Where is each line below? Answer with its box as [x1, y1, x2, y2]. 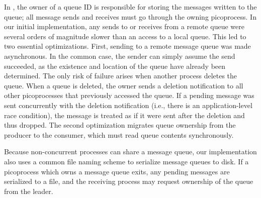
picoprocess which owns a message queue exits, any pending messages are [4, 166, 230, 176]
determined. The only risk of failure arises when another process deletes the [4, 70, 237, 81]
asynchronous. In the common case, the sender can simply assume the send [4, 50, 235, 61]
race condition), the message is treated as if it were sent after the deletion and [4, 110, 245, 120]
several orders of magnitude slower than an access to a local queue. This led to [4, 31, 246, 41]
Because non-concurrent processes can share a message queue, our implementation [4, 146, 257, 157]
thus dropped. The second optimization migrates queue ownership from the [4, 120, 236, 130]
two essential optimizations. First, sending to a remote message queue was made [4, 41, 251, 51]
